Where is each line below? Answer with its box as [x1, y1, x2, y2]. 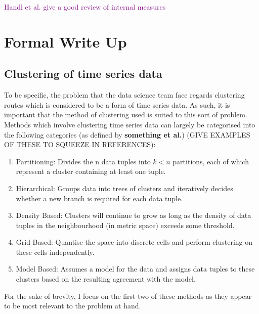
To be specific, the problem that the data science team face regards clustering [4, 89, 245, 100]
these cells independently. [16, 246, 95, 257]
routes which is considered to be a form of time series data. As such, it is [4, 99, 230, 110]
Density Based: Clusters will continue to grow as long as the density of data [16, 210, 251, 220]
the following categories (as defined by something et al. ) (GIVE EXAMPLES [4, 129, 250, 140]
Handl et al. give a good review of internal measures [4, 2, 166, 12]
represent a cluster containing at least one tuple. [16, 166, 166, 176]
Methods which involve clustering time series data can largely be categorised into [4, 119, 255, 129]
